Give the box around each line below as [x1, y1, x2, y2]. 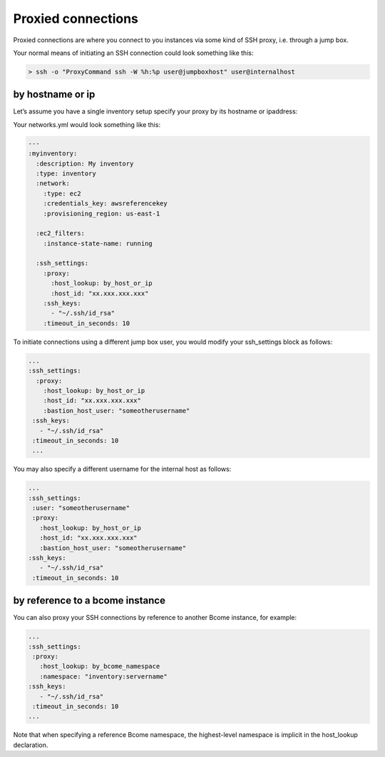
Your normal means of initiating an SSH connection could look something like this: [13, 49, 254, 57]
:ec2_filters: [36, 229, 86, 238]
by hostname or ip [13, 88, 96, 101]
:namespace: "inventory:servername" [39, 672, 168, 681]
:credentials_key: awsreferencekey [43, 200, 168, 208]
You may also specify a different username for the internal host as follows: [13, 464, 232, 474]
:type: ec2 [43, 189, 81, 198]
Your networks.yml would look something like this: [13, 120, 160, 128]
